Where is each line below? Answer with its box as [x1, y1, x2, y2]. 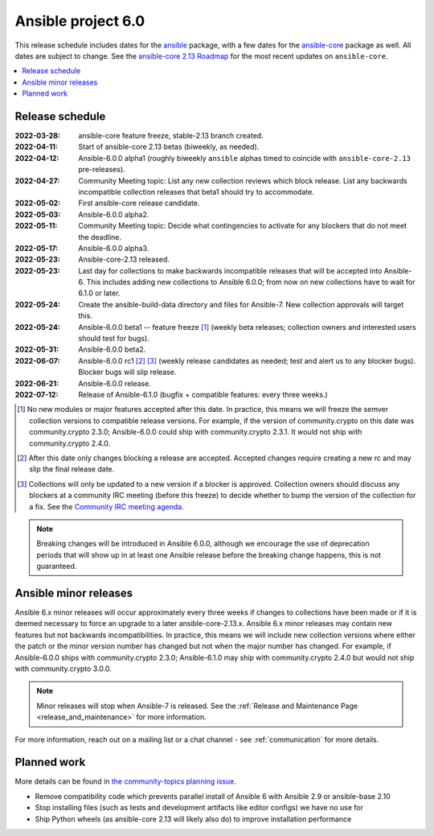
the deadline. [78, 232, 122, 241]
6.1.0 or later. [78, 288, 121, 298]
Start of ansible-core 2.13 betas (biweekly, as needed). [78, 142, 260, 152]
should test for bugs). [78, 334, 150, 344]
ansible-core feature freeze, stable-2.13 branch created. [78, 131, 264, 141]
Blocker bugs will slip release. [78, 367, 177, 377]
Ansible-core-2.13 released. [78, 254, 170, 265]
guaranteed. [36, 562, 77, 571]
